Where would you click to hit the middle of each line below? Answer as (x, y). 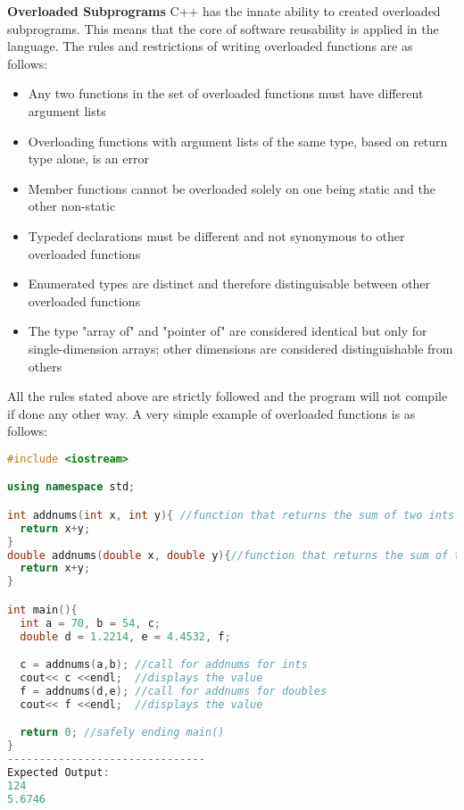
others (45, 366)
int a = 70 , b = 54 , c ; (90, 623)
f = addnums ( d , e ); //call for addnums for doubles (174, 691)
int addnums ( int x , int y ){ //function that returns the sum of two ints (231, 515)
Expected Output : (58, 772)
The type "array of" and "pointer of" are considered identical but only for (228, 331)
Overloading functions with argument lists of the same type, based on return (238, 141)
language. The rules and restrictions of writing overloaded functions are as (210, 46)
